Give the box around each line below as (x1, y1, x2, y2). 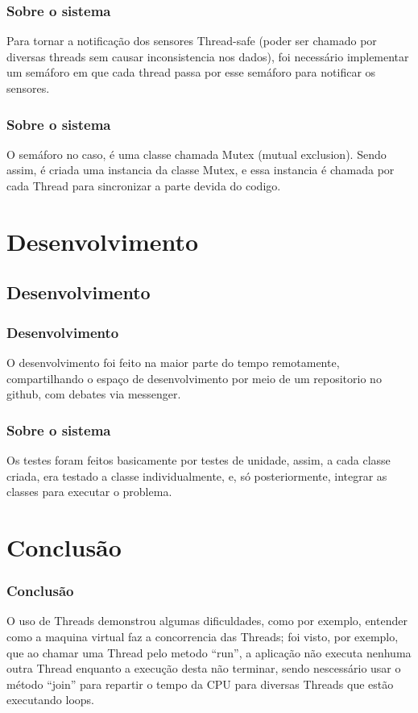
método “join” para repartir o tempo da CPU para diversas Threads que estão (6, 675, 394, 692)
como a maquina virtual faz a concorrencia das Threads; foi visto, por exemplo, (6, 628, 399, 644)
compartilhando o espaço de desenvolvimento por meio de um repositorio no (6, 369, 382, 386)
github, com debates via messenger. (6, 386, 181, 402)
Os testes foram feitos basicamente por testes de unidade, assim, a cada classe (6, 451, 391, 468)
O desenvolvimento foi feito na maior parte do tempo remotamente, (6, 353, 340, 370)
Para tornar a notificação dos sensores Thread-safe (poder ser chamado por (6, 32, 377, 49)
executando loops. (6, 691, 94, 708)
